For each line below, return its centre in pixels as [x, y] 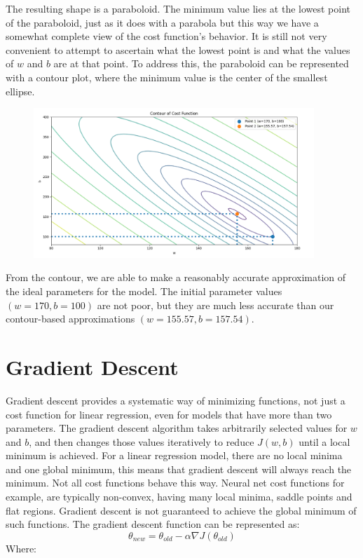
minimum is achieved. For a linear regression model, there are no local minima [174, 455]
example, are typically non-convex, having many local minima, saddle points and [179, 497]
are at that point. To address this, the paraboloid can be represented [201, 63]
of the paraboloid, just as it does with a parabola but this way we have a [162, 22]
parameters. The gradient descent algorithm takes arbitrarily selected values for [177, 428]
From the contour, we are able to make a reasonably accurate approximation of [176, 277]
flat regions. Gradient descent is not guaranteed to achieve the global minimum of [181, 510]
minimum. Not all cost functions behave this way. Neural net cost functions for [175, 483]
